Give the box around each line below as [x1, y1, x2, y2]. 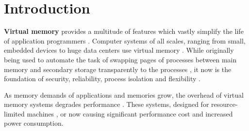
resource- [211, 99, 238, 109]
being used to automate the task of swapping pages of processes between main [4, 54, 237, 64]
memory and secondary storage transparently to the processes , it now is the [4, 64, 232, 74]
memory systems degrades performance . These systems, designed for [4, 99, 209, 109]
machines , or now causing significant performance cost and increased [27, 108, 233, 118]
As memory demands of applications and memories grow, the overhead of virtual [4, 89, 244, 100]
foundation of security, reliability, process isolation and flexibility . [4, 73, 200, 84]
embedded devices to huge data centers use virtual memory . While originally [4, 45, 234, 55]
